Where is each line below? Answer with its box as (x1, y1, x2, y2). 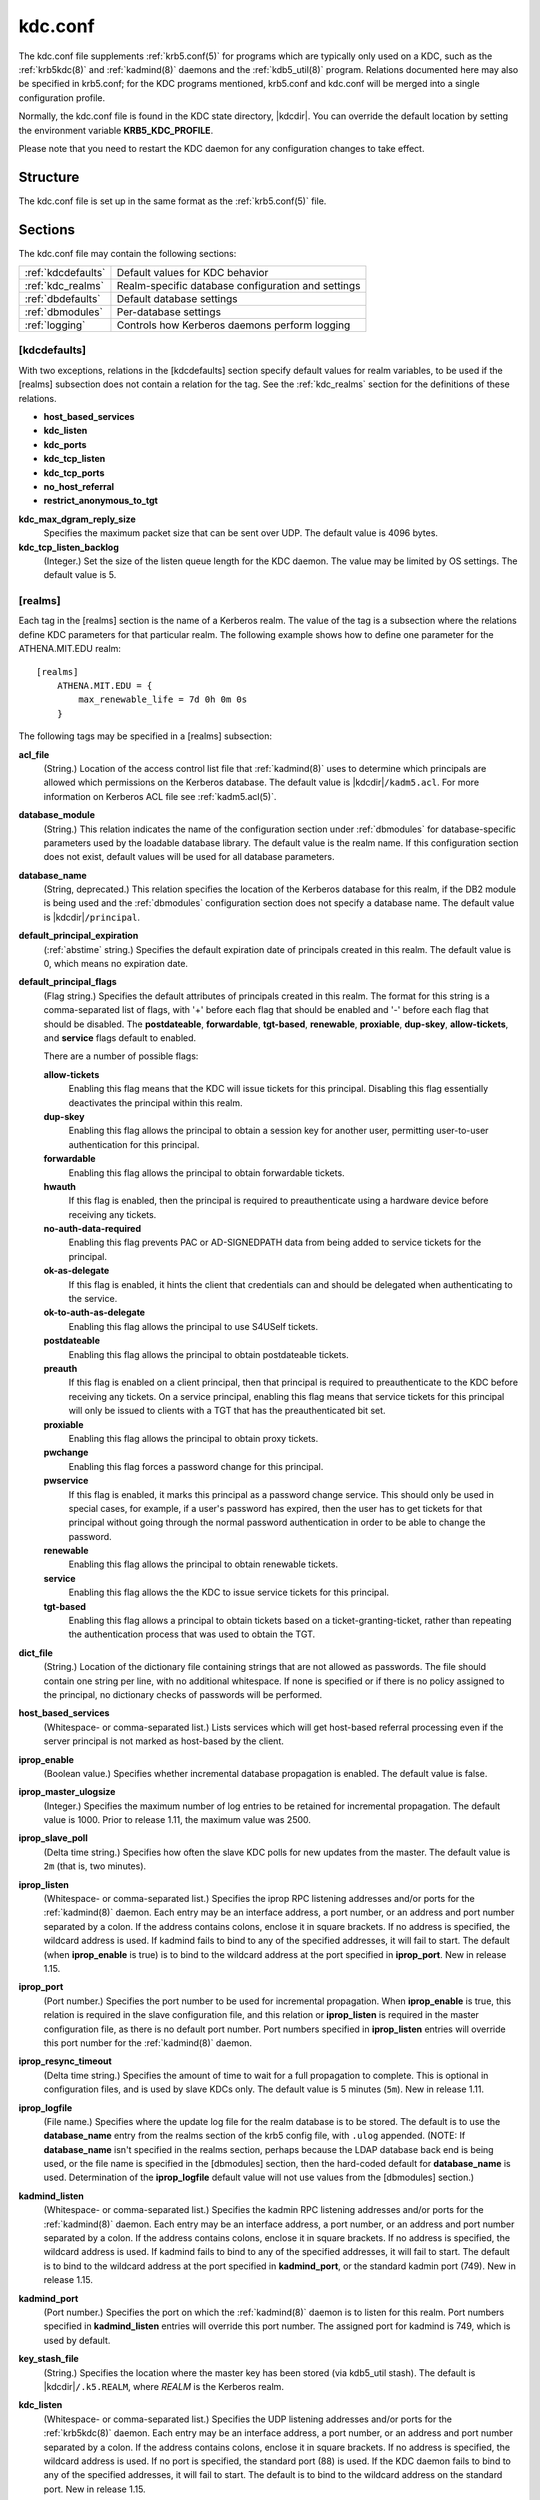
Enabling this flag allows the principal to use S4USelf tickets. (68, 1320, 319, 1332)
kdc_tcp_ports (43, 466, 105, 479)
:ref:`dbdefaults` (24, 292, 101, 306)
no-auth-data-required (43, 1223, 142, 1235)
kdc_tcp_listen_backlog (18, 541, 120, 553)
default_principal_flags (18, 976, 117, 988)
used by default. (43, 2334, 111, 2346)
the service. (68, 1293, 118, 1305)
